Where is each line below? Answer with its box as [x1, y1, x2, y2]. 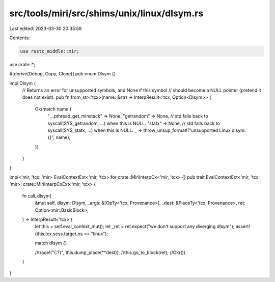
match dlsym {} [35, 240, 67, 246]
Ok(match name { [35, 106, 72, 112]
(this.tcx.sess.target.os [35, 231, 83, 237]
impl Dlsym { [9, 80, 36, 86]
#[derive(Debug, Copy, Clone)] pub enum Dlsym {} [9, 71, 116, 77]
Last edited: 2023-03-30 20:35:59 [9, 25, 82, 32]
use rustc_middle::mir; [20, 48, 80, 54]
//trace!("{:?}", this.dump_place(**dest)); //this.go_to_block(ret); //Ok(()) [35, 249, 186, 256]
